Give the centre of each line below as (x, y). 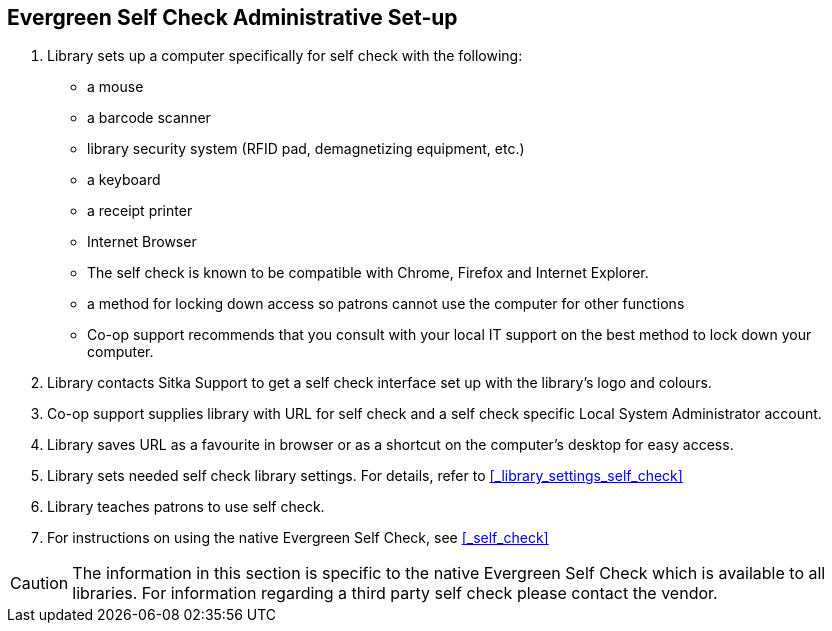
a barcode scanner (149, 118)
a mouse (115, 87)
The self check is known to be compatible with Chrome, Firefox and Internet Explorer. (368, 273)
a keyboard (124, 180)
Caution (39, 583)
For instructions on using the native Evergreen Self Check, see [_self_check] (298, 538)
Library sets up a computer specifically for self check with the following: (285, 56)
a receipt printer (140, 211)
